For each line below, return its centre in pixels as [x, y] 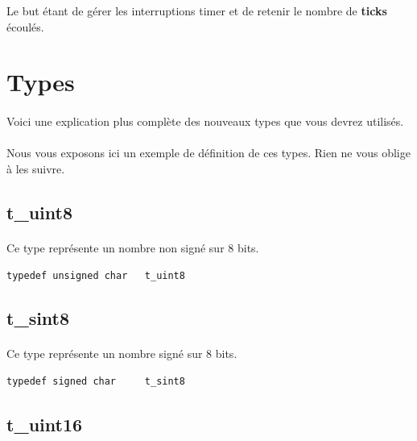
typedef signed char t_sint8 [96, 382]
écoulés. [25, 26]
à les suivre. [36, 168]
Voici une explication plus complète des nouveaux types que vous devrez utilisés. [205, 121]
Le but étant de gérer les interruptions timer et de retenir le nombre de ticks [197, 10]
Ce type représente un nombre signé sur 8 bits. [122, 354]
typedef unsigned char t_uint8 [96, 275]
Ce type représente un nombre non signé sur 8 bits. [133, 247]
